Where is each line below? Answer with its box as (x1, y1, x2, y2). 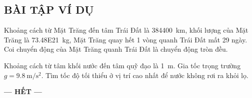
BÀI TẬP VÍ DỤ (4, 2, 94, 17)
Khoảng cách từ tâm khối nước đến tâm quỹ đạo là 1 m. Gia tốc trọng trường (4, 60, 241, 70)
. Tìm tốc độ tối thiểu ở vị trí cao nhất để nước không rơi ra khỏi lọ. (41, 70, 249, 80)
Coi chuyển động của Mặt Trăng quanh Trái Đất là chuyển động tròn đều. (4, 44, 228, 54)
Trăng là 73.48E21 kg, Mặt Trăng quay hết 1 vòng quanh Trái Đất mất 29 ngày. (4, 34, 247, 44)
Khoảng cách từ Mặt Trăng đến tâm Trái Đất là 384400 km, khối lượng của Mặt (4, 25, 249, 35)
